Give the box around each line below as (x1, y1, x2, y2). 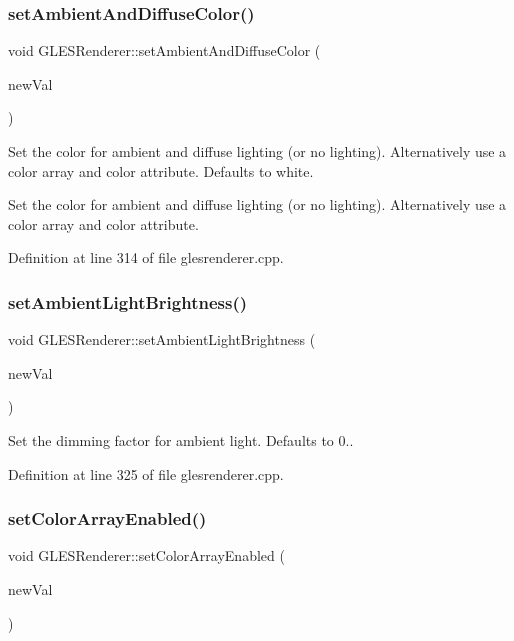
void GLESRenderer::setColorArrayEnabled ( (8, 545, 285, 566)
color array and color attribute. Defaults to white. (8, 160, 314, 181)
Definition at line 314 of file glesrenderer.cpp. (8, 247, 284, 268)
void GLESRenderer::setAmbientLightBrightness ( (8, 329, 316, 350)
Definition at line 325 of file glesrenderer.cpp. (8, 463, 284, 484)
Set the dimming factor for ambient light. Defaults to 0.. (8, 429, 354, 450)
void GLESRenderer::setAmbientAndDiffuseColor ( (8, 40, 321, 61)
